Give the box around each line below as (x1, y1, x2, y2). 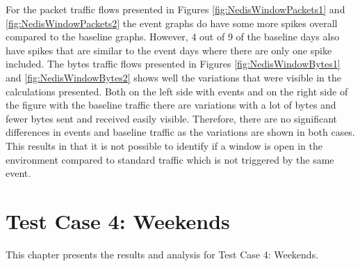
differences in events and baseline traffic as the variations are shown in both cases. (6, 125, 355, 139)
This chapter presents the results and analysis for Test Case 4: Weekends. (6, 247, 319, 261)
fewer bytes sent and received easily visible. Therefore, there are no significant (6, 111, 337, 125)
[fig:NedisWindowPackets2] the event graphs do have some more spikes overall (6, 15, 338, 30)
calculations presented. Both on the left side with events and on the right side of (6, 84, 348, 98)
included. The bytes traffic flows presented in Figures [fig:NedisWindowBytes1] (6, 56, 341, 71)
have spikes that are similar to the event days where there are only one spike (6, 42, 332, 57)
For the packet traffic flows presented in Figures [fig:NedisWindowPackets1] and (6, 2, 345, 16)
